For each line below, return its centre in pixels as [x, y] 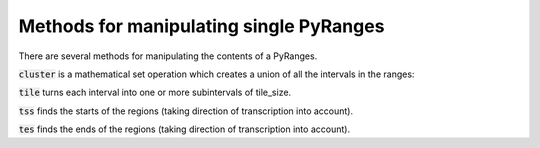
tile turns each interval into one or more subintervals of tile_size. [155, 92]
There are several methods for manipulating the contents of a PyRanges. [168, 56]
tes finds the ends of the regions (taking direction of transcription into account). [184, 129]
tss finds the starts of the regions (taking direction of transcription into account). [186, 111]
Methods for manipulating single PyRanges [201, 26]
